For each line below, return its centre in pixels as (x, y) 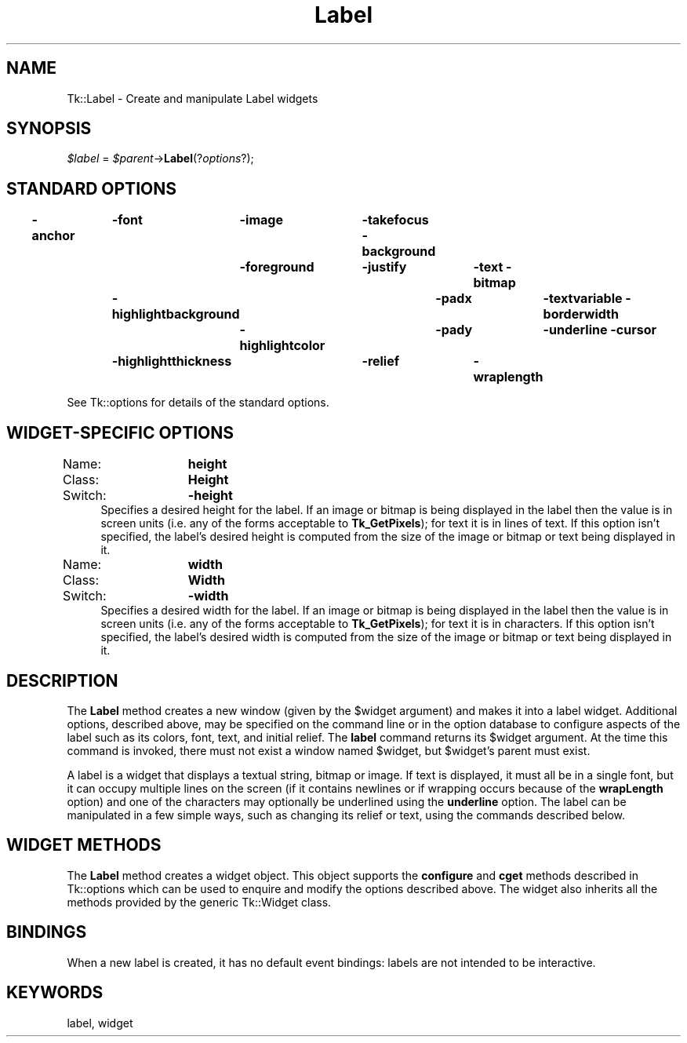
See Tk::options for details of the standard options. (198, 403)
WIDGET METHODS (84, 845)
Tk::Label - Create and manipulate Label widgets (193, 98)
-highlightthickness (172, 361)
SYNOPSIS (49, 129)
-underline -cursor (600, 330)
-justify (384, 267)
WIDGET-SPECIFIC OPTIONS (120, 432)
